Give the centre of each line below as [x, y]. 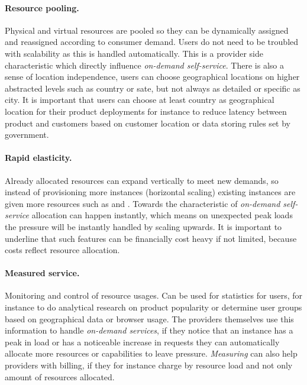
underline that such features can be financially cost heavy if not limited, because [151, 238]
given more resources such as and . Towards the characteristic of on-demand [143, 203]
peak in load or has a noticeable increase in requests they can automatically [142, 342]
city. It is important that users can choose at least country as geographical [140, 100]
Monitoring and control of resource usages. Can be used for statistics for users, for [154, 295]
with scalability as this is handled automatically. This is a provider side [134, 53]
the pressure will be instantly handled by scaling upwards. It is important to [143, 226]
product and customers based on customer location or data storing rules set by [148, 123]
